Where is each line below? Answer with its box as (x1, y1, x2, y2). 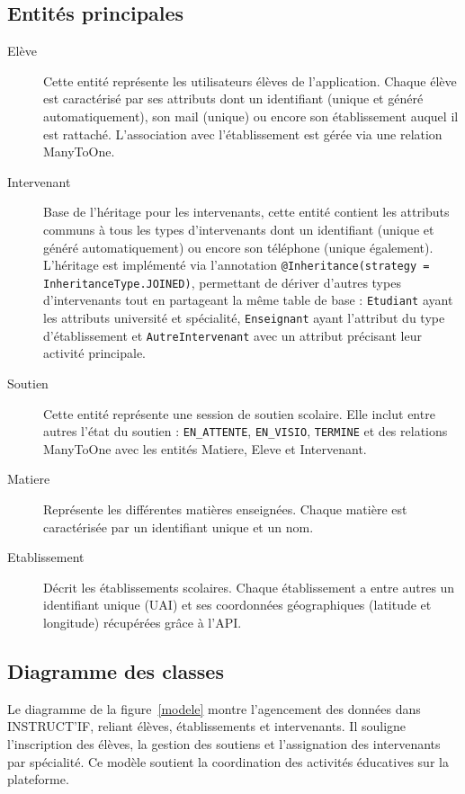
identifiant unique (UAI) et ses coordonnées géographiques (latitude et (43, 595, 432, 614)
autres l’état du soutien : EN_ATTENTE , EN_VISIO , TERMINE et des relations (43, 422, 448, 441)
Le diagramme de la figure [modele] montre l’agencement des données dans (7, 699, 421, 718)
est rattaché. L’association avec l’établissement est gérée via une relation (43, 124, 443, 143)
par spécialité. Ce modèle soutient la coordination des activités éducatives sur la (7, 752, 449, 771)
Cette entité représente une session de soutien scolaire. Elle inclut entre (43, 404, 435, 423)
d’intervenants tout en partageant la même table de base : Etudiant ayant (43, 290, 453, 309)
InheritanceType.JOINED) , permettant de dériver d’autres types (43, 272, 401, 291)
